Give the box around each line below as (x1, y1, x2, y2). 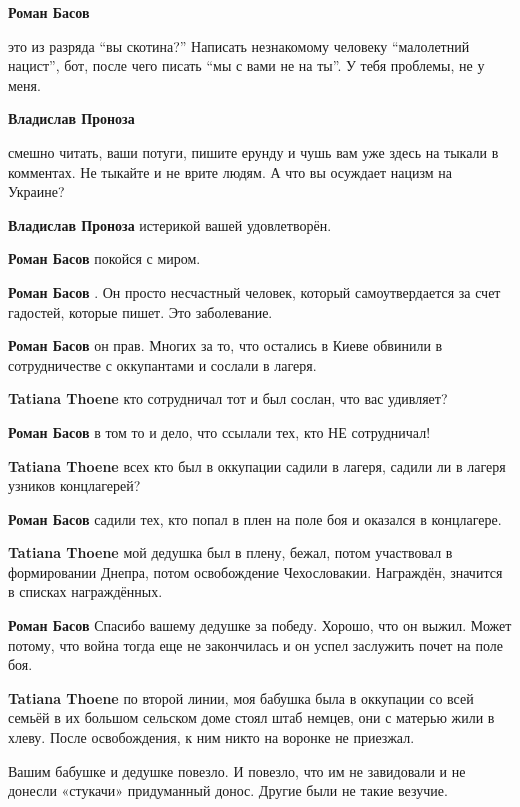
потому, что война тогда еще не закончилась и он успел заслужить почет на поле (8, 634, 503, 655)
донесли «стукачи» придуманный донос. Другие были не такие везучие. (8, 780, 448, 801)
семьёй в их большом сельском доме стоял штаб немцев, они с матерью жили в (8, 707, 495, 728)
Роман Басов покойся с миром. (8, 248, 201, 269)
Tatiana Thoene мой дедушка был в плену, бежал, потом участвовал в (8, 542, 453, 563)
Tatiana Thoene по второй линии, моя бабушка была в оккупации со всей (8, 687, 474, 708)
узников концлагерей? (8, 475, 141, 496)
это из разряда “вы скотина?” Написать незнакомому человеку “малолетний (8, 35, 470, 56)
